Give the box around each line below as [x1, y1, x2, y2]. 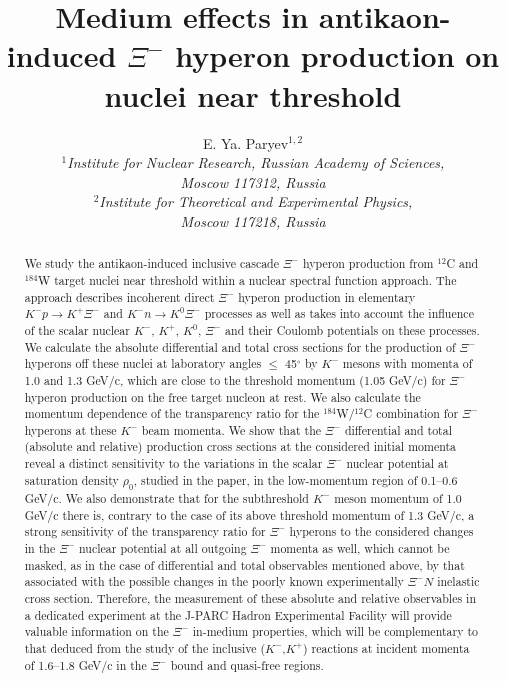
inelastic [437, 573, 480, 590]
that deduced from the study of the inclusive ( [24, 640, 266, 657]
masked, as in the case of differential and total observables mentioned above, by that [24, 556, 465, 573]
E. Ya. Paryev [202, 132, 289, 153]
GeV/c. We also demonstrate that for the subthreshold [24, 490, 309, 507]
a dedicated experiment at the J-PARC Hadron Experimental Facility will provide [24, 606, 452, 623]
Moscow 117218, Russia [180, 210, 326, 231]
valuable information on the [24, 623, 169, 640]
